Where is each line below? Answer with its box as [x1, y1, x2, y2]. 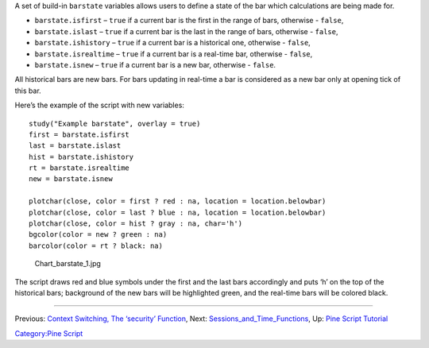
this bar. [14, 86, 41, 95]
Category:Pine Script [14, 328, 83, 338]
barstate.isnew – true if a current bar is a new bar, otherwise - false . [34, 60, 276, 69]
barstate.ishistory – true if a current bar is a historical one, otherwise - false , [34, 38, 311, 48]
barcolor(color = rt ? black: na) [29, 241, 163, 250]
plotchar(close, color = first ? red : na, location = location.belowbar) [29, 197, 327, 206]
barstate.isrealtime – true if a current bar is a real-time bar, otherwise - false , [34, 48, 313, 59]
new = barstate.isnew [29, 175, 113, 184]
